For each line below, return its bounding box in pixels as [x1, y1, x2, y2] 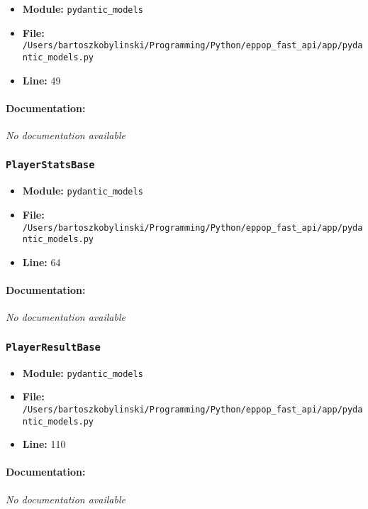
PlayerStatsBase [6, 159, 95, 171]
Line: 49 [22, 72, 61, 87]
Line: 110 [22, 437, 66, 451]
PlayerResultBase [6, 341, 101, 353]
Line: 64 [22, 254, 61, 269]
